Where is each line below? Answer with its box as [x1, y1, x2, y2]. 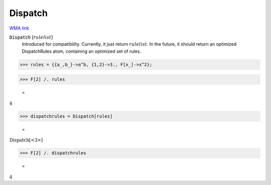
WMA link [9, 25, 30, 31]
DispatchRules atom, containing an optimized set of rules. [22, 48, 142, 54]
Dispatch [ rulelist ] [9, 34, 53, 40]
